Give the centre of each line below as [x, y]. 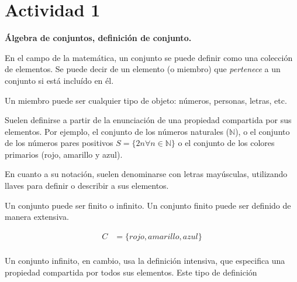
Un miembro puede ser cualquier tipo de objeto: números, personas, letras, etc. [146, 100]
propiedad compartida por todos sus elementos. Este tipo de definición [131, 272]
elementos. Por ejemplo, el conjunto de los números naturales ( [117, 131]
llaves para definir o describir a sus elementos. [87, 186]
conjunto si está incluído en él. [59, 80]
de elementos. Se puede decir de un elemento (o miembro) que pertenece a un [143, 69]
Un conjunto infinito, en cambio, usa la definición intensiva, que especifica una [145, 260]
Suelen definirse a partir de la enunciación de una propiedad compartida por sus [148, 120]
